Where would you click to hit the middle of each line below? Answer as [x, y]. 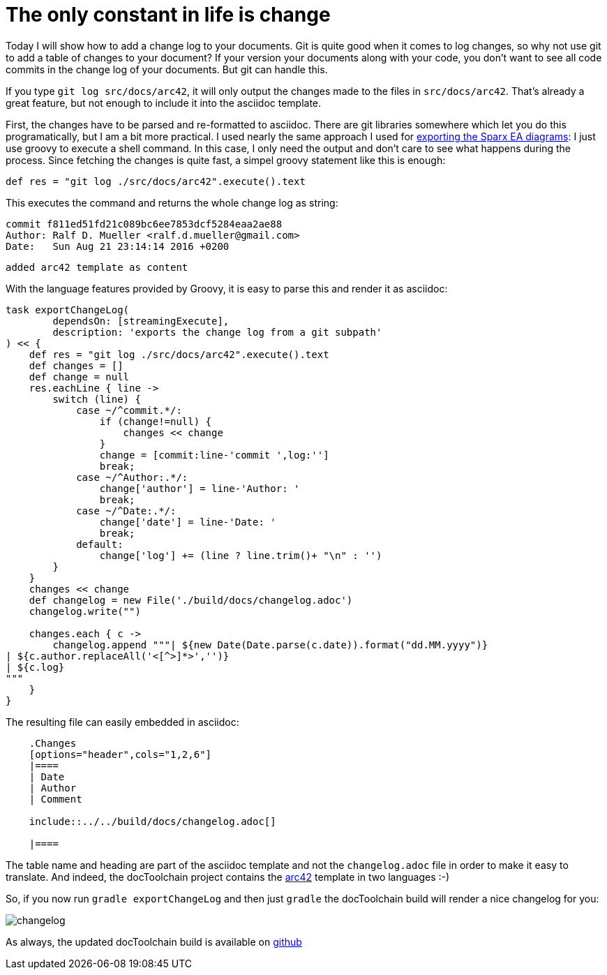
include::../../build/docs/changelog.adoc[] [152, 821]
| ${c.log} [35, 667]
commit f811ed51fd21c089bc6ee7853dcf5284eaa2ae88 [144, 224]
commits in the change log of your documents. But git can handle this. [167, 69]
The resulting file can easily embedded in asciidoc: [122, 722]
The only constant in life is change [168, 15]
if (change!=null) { [156, 421]
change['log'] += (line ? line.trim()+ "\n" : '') [241, 555]
